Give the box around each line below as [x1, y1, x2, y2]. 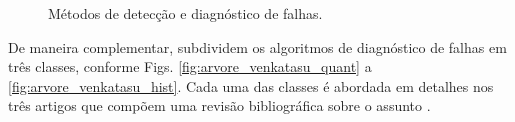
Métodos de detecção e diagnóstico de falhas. [48, 3, 323, 23]
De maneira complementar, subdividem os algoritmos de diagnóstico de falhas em [8, 36, 507, 57]
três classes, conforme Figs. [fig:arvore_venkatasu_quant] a [8, 56, 372, 77]
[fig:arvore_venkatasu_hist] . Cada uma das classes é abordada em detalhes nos [8, 75, 494, 96]
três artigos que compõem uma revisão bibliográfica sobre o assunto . [8, 95, 431, 116]
